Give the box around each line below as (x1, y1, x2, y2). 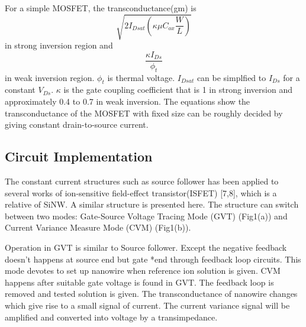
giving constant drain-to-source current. (5, 118, 149, 131)
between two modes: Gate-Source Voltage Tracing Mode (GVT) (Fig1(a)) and (5, 209, 288, 222)
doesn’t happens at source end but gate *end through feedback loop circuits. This (5, 252, 301, 265)
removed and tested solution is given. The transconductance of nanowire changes (5, 287, 298, 300)
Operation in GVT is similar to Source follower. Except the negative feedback (5, 241, 287, 253)
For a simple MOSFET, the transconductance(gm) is (5, 2, 197, 14)
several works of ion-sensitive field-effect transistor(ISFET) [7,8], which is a (5, 186, 277, 199)
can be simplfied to (197, 71, 266, 83)
